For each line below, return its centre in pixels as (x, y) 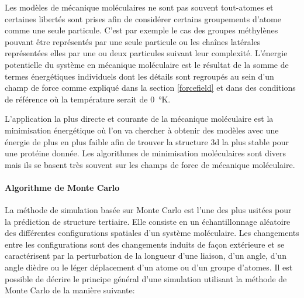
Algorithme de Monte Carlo (62, 187)
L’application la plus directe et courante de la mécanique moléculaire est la (139, 119)
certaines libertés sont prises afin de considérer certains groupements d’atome (143, 18)
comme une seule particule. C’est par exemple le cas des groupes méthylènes (141, 30)
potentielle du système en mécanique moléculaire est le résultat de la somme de (147, 64)
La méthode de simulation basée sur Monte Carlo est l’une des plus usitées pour (148, 210)
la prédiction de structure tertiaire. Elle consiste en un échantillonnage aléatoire (148, 221)
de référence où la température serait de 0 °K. (88, 99)
